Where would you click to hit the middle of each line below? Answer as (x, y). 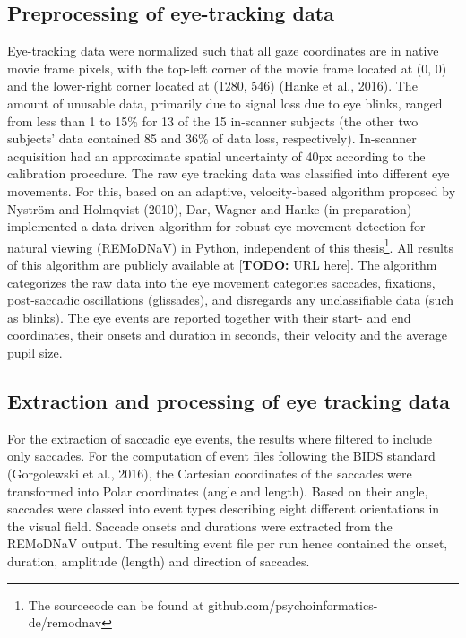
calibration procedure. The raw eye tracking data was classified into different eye (229, 173)
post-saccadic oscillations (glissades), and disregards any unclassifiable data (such (230, 300)
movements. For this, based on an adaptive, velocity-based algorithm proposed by (232, 190)
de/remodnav (65, 622)
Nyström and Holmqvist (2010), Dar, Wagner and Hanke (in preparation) (210, 208)
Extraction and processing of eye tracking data (229, 400)
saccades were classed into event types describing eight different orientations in (224, 509)
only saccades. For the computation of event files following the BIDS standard (221, 456)
